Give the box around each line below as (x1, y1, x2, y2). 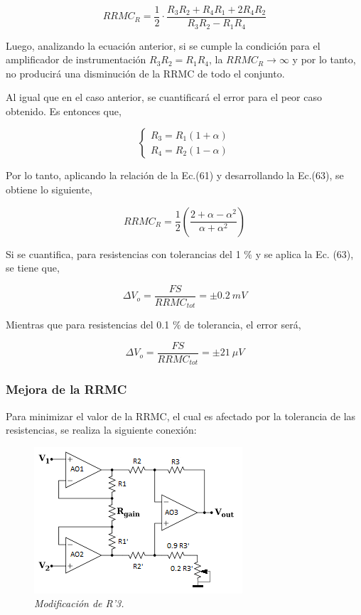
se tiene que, (6, 260, 60, 275)
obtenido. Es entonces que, (6, 103, 122, 118)
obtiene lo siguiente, (6, 182, 92, 197)
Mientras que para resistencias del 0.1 (6, 317, 170, 332)
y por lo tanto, (292, 52, 356, 67)
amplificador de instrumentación (6, 52, 146, 67)
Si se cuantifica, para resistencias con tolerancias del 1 (6, 246, 241, 261)
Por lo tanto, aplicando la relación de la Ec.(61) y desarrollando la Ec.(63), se (6, 168, 344, 183)
